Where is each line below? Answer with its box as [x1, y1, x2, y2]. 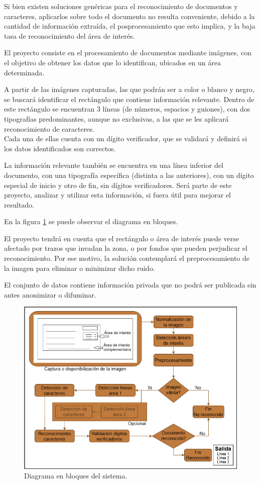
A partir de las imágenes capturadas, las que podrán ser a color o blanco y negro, [4, 84, 254, 94]
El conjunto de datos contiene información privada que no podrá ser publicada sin [4, 279, 256, 290]
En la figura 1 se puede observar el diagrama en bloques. [4, 216, 178, 227]
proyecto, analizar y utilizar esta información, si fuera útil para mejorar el [4, 189, 231, 200]
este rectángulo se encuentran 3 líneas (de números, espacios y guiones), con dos [4, 104, 250, 114]
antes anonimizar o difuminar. [4, 289, 96, 300]
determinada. [4, 67, 45, 77]
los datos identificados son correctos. [4, 143, 116, 153]
